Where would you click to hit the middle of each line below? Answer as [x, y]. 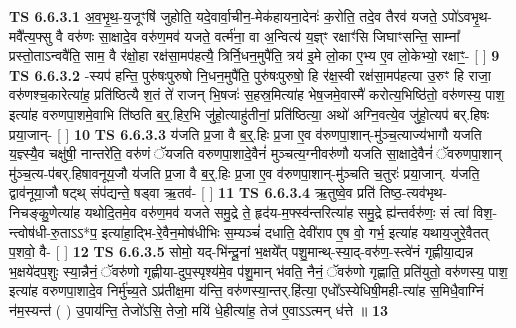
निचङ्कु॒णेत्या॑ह [45, 211]
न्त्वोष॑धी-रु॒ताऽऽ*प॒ [53, 231]
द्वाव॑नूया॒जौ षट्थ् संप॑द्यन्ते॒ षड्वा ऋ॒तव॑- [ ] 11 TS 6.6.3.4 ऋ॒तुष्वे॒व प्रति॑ [192, 192]
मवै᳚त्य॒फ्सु [30, 35]
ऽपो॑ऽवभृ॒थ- [466, 16]
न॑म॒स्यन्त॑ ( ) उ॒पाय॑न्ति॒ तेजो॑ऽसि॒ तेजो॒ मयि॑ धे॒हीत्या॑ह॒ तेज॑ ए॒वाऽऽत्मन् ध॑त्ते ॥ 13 [199, 309]
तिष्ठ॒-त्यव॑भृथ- [413, 192]
